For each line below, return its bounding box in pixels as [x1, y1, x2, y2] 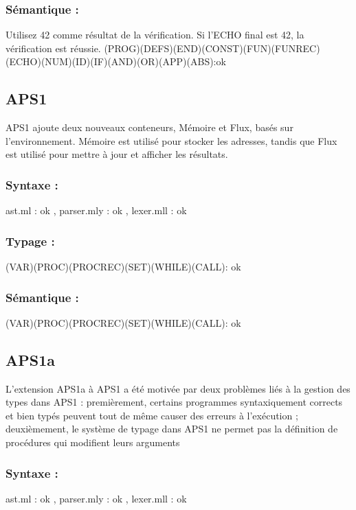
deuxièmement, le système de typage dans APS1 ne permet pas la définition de [5, 421, 338, 436]
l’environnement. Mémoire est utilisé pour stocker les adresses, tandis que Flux [5, 133, 337, 148]
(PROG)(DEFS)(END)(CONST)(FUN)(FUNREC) [104, 40, 320, 55]
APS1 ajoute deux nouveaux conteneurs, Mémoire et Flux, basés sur [5, 120, 293, 135]
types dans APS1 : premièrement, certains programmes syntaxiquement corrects [5, 395, 343, 409]
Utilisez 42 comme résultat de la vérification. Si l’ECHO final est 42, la [5, 27, 304, 42]
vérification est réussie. [5, 40, 101, 55]
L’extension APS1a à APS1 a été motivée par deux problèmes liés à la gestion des [5, 381, 351, 395]
